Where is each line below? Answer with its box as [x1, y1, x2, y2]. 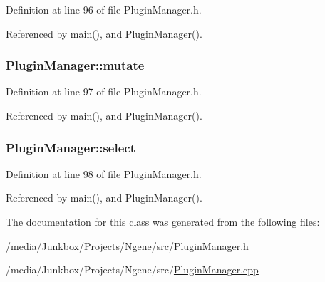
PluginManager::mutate [6, 56, 145, 74]
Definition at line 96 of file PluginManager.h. [6, 2, 202, 16]
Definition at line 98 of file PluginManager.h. [6, 166, 202, 181]
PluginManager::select [6, 138, 135, 156]
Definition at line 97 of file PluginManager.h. [6, 84, 202, 99]
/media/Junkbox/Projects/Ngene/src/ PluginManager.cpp [6, 262, 259, 277]
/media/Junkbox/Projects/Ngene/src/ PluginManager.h [6, 238, 249, 253]
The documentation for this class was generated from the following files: [6, 214, 320, 229]
